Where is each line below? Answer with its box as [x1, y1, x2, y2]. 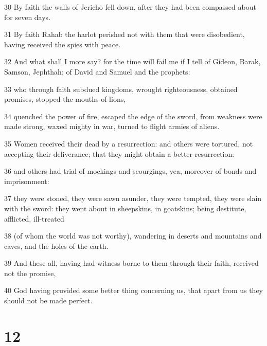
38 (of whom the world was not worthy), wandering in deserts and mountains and [4, 230, 262, 241]
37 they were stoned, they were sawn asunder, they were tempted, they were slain [4, 193, 262, 204]
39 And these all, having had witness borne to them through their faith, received [4, 258, 259, 268]
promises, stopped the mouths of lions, [4, 94, 126, 104]
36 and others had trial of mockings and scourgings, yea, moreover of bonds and [4, 166, 257, 176]
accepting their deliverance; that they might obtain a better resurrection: [4, 148, 235, 159]
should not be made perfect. [4, 295, 93, 306]
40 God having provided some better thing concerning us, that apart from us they [4, 285, 263, 296]
